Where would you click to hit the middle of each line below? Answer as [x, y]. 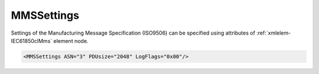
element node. [71, 41]
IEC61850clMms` [32, 41]
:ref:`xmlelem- [274, 33]
